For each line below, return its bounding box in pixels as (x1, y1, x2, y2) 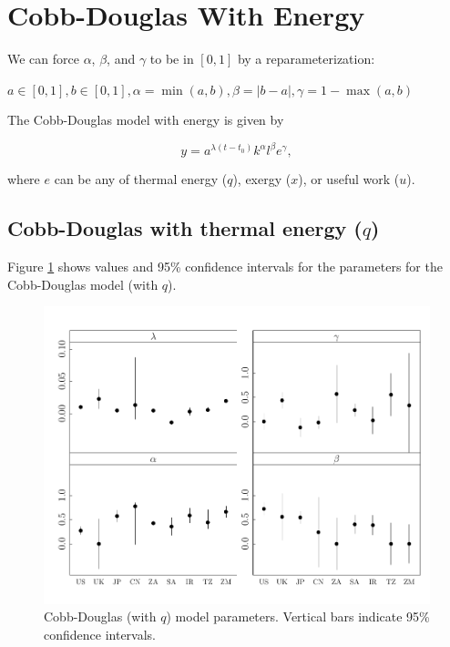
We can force (7, 49, 79, 68)
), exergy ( (232, 169, 291, 189)
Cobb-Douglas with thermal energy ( (7, 214, 363, 242)
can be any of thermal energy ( (54, 169, 228, 189)
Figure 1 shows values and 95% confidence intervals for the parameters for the (7, 257, 443, 276)
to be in (149, 49, 194, 68)
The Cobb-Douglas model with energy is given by (7, 110, 284, 129)
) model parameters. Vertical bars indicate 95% (166, 607, 430, 626)
